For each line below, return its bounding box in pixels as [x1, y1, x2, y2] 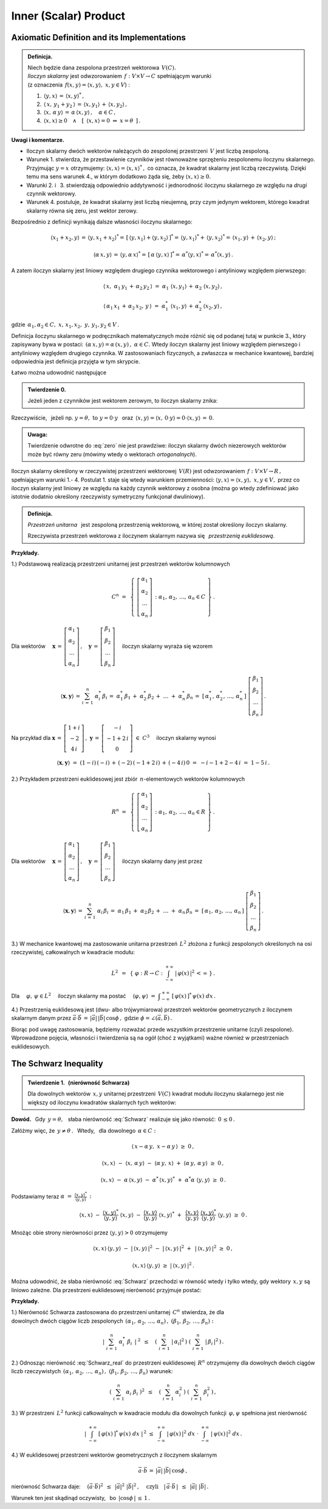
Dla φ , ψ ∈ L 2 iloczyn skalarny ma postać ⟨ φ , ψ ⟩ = [11, 991, 156, 1000]
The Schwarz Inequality [11, 1058, 103, 1069]
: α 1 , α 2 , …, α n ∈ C [155, 594, 206, 602]
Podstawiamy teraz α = [11, 1192, 72, 1200]
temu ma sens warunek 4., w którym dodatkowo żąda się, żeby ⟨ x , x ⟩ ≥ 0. [26, 173, 211, 180]
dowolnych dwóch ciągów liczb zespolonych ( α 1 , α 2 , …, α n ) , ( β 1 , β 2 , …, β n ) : [11, 1317, 214, 1326]
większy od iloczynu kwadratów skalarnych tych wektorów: [27, 1099, 177, 1106]
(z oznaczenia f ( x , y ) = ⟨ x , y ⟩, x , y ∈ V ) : [27, 81, 130, 88]
